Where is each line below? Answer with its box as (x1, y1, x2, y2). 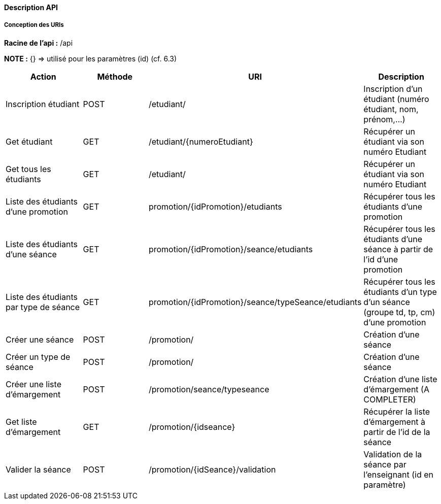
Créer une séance (6, 334, 74, 345)
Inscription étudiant (6, 98, 80, 109)
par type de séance (6, 301, 80, 312)
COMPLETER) (363, 394, 416, 405)
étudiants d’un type (363, 286, 437, 297)
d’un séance (363, 296, 410, 307)
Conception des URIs (4, 21, 64, 29)
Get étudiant (6, 136, 53, 147)
